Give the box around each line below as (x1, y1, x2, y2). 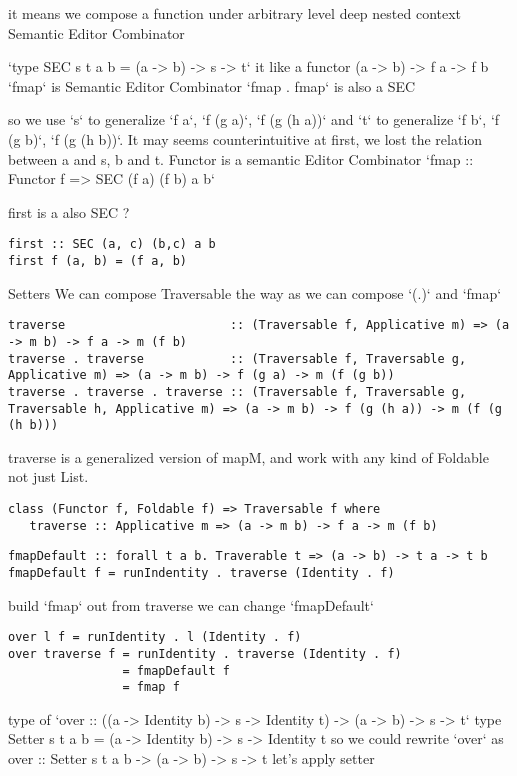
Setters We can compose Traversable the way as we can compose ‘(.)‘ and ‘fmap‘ (8, 282, 502, 303)
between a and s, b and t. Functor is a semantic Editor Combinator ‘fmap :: (8, 148, 474, 169)
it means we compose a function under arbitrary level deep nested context (8, 3, 462, 23)
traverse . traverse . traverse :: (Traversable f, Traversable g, (8, 384, 467, 399)
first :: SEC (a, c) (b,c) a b (8, 237, 216, 252)
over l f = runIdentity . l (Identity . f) (8, 630, 302, 645)
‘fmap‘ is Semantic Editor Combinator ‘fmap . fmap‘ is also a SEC (8, 75, 416, 96)
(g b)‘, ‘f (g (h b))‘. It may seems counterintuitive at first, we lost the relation (8, 128, 483, 149)
